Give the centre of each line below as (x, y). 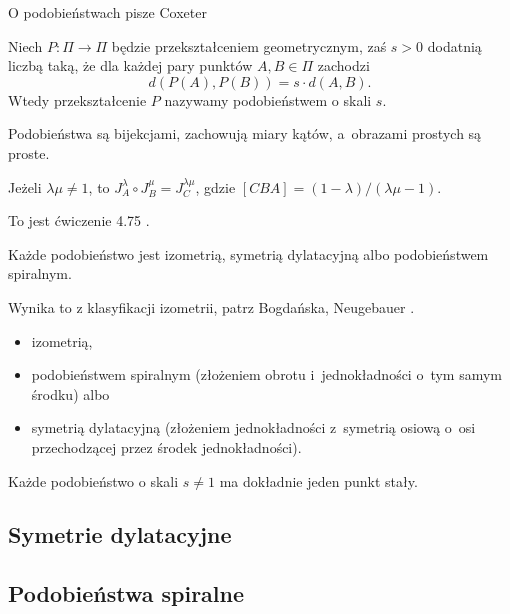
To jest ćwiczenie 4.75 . (79, 220)
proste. (29, 152)
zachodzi (343, 65)
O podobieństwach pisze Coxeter (107, 12)
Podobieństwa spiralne (126, 593)
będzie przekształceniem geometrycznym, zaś (249, 45)
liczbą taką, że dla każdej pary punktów (130, 65)
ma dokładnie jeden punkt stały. (318, 480)
